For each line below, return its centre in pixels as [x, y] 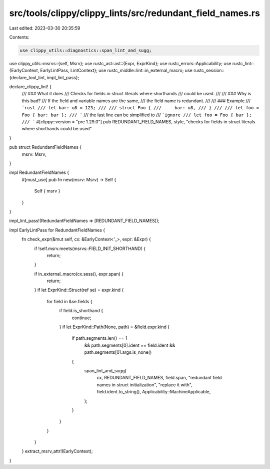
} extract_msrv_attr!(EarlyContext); [57, 451]
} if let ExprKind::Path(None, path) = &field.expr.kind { [114, 327]
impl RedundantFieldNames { [39, 172]
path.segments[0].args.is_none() [118, 352]
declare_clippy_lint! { [30, 87]
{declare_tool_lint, [27, 77]
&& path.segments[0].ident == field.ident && [130, 345]
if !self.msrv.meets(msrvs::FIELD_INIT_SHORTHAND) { [90, 249]
